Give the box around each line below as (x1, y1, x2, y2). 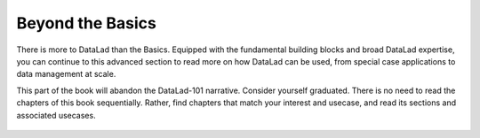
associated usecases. (16, 110, 97, 120)
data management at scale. (16, 69, 116, 80)
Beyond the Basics (16, 13, 157, 33)
